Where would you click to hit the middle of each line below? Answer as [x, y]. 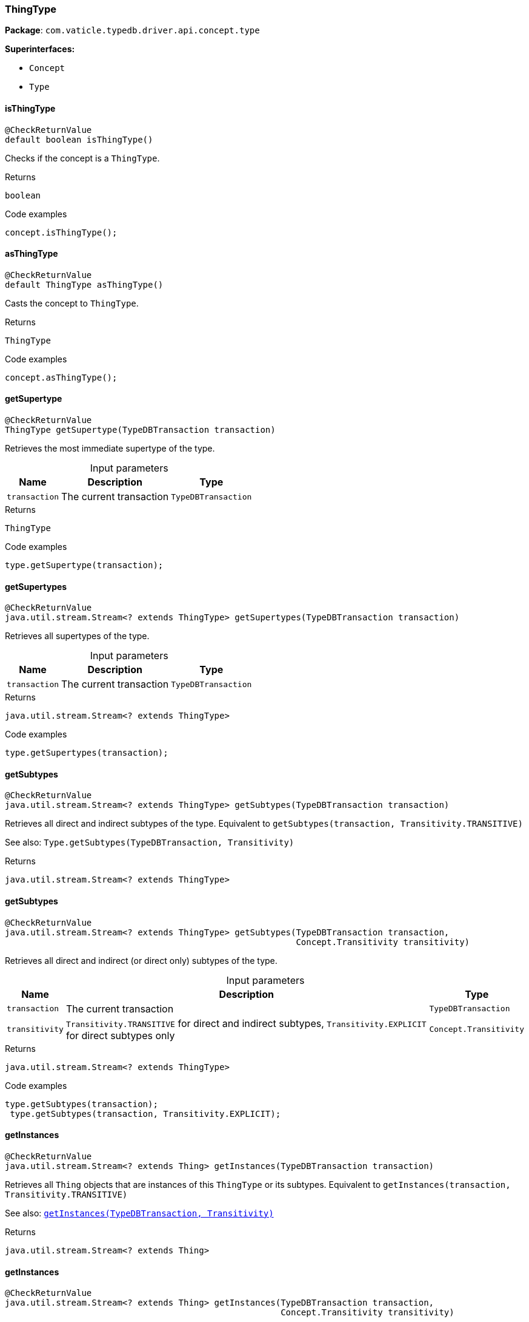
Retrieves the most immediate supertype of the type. [110, 449]
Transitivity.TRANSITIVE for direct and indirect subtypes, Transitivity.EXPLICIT [246, 1023]
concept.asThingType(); [61, 377]
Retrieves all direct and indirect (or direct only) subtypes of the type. [141, 960]
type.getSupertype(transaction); [84, 565]
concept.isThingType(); [61, 232]
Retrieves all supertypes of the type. [77, 636]
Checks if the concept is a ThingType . [82, 158]
